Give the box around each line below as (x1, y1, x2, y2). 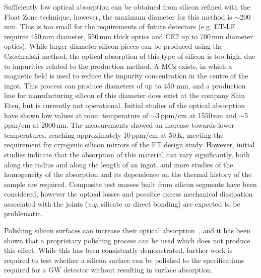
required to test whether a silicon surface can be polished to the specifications (4, 254, 244, 265)
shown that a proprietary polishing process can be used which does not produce (4, 235, 250, 245)
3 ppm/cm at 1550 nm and (156, 110, 237, 120)
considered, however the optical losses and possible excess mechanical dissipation (4, 189, 253, 199)
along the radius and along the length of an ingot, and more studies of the (4, 159, 233, 169)
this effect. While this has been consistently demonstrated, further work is (4, 245, 233, 255)
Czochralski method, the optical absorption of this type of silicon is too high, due (4, 50, 255, 61)
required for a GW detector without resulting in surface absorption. (4, 264, 213, 275)
